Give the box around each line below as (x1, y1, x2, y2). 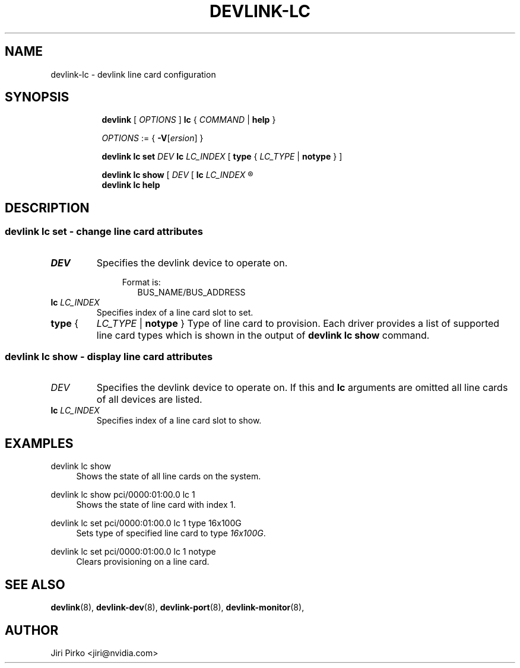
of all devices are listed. (96, 393, 202, 406)
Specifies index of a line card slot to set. (96, 307, 253, 317)
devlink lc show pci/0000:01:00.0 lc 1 (50, 489, 195, 500)
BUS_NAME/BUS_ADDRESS (137, 287, 246, 297)
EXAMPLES (5, 435, 74, 451)
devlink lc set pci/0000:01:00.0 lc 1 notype (50, 546, 216, 557)
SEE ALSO (5, 577, 65, 592)
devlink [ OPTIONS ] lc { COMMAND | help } (102, 114, 276, 125)
